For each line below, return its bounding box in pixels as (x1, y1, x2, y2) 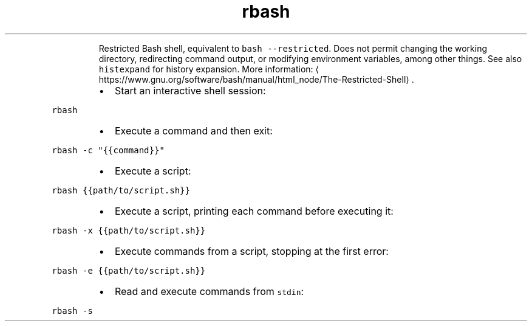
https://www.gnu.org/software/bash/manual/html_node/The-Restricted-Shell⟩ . (98, 74, 414, 85)
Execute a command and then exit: (114, 124, 273, 137)
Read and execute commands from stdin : (114, 285, 304, 297)
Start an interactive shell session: (114, 84, 266, 97)
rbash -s (52, 305, 93, 316)
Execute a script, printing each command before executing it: (114, 204, 394, 217)
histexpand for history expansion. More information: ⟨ (98, 63, 319, 74)
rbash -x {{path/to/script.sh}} (52, 225, 206, 235)
